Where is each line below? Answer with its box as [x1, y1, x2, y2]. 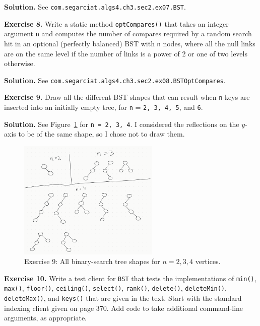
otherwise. [4, 58, 35, 69]
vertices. [195, 256, 221, 267]
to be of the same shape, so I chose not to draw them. [18, 128, 185, 139]
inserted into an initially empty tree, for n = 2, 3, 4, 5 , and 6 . [4, 102, 203, 112]
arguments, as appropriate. [4, 312, 87, 323]
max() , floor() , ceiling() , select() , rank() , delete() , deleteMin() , [4, 283, 227, 293]
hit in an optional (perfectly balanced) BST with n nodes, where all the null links [4, 38, 255, 48]
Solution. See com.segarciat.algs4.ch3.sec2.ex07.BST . [4, 2, 186, 12]
